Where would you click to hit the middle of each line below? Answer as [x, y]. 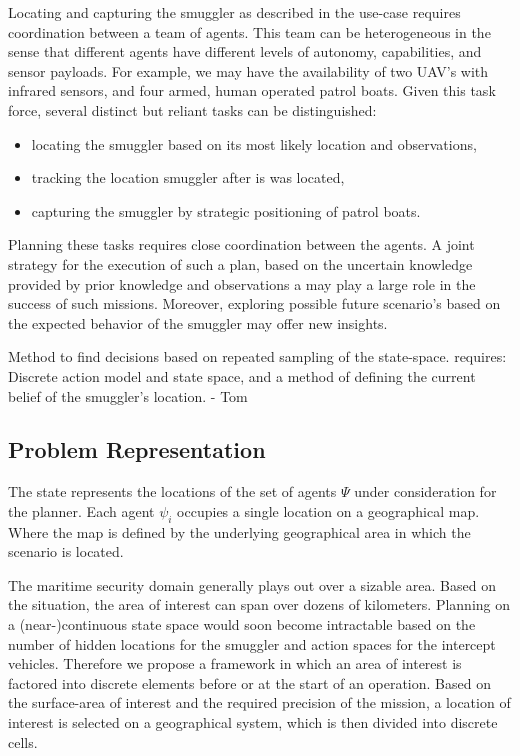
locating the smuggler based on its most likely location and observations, [254, 143]
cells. [23, 741]
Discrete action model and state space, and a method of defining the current [242, 375]
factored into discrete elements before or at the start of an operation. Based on [249, 682]
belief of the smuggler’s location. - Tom [128, 395]
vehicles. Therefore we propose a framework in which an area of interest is [235, 663]
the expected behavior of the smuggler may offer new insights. [198, 322]
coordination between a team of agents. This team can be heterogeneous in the [249, 31]
